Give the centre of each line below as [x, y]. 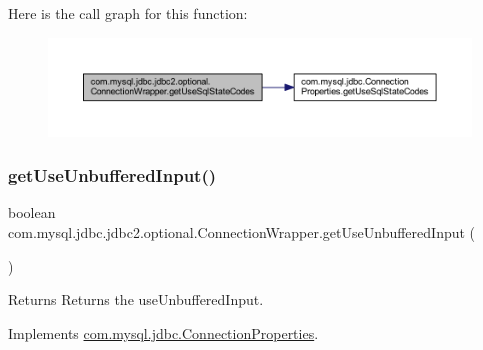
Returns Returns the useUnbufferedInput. [136, 299]
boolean [32, 212]
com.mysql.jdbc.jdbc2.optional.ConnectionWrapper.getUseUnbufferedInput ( [242, 231]
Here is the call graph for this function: [128, 13]
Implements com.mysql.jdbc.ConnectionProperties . [163, 332]
